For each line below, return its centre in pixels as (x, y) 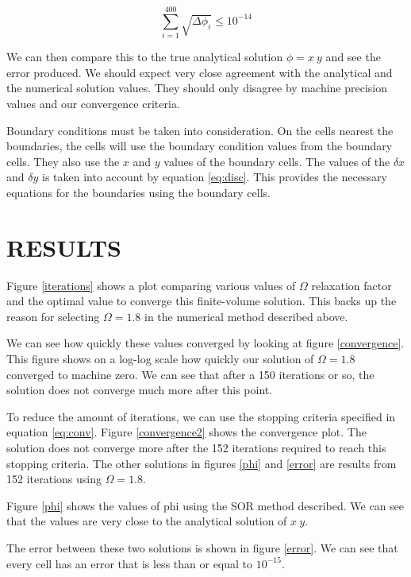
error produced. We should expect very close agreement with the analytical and (200, 72)
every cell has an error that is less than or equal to (130, 563)
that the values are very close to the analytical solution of (147, 521)
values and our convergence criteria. (93, 103)
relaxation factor (351, 285)
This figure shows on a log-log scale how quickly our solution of (160, 358)
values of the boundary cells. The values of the (277, 161)
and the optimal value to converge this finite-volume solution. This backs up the (202, 301)
